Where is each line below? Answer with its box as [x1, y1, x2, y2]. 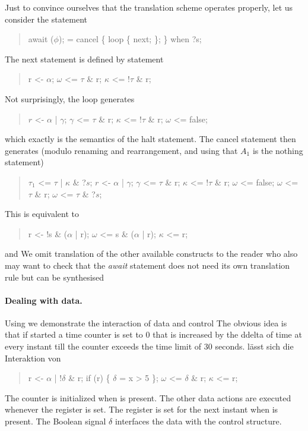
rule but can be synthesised [5, 270, 104, 283]
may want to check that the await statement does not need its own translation [5, 259, 290, 271]
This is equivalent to [5, 207, 79, 220]
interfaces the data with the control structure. [115, 415, 282, 427]
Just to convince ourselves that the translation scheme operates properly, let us [5, 1, 293, 13]
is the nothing [252, 144, 303, 156]
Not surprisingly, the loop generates [5, 92, 135, 105]
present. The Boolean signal [5, 415, 106, 427]
